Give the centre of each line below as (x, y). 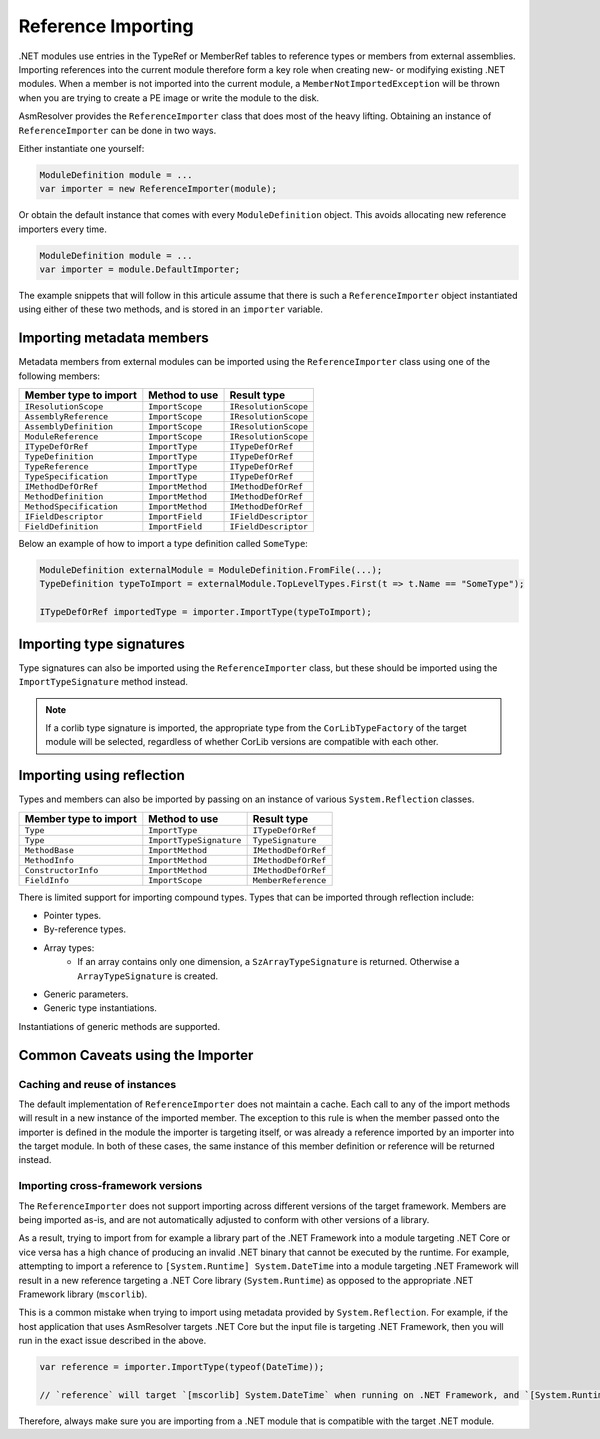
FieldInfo (47, 880)
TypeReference (56, 466)
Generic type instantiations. (100, 1008)
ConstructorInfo (61, 870)
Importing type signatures (101, 643)
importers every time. (62, 229)
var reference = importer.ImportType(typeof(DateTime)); (182, 1367)
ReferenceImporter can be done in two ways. (117, 130)
